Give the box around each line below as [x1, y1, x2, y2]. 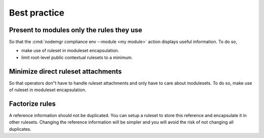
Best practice [9, 7, 65, 18]
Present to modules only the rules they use [9, 26, 143, 34]
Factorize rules [9, 99, 56, 108]
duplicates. [9, 126, 32, 132]
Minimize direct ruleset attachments [9, 67, 122, 76]
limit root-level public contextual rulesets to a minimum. [21, 54, 133, 60]
